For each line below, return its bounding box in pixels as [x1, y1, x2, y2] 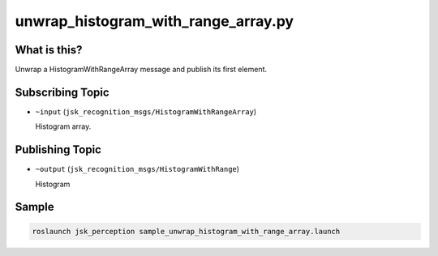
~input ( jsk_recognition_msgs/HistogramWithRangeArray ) [35, 106, 257, 117]
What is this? [15, 43, 83, 57]
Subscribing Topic [15, 85, 109, 99]
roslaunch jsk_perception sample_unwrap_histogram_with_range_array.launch [32, 227, 341, 236]
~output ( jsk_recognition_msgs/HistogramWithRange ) [35, 164, 239, 174]
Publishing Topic [15, 143, 101, 157]
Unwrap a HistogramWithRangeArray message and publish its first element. [15, 65, 268, 75]
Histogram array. [35, 122, 92, 131]
